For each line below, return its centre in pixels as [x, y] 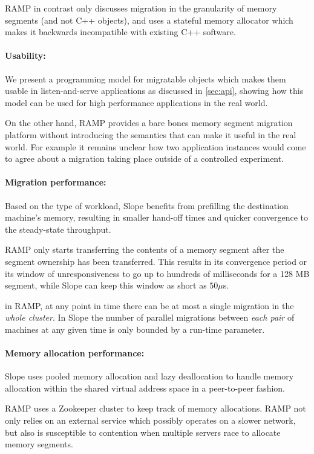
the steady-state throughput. [58, 229]
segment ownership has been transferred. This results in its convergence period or [156, 261]
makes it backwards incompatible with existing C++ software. [120, 32]
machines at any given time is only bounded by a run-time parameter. [135, 329]
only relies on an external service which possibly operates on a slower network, [150, 420]
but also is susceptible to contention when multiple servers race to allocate [143, 432]
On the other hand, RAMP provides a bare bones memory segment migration [149, 123]
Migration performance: [56, 182]
